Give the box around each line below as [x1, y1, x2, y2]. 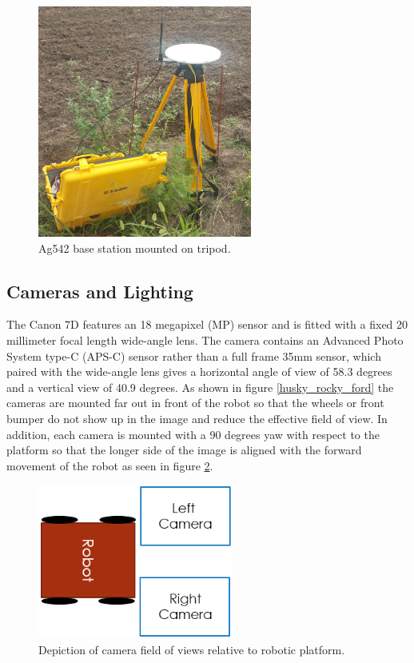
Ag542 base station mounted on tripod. [38, 239, 231, 256]
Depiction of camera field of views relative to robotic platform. [38, 641, 345, 657]
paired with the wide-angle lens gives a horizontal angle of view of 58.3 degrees [6, 363, 392, 380]
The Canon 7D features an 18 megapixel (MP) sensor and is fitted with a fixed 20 [6, 316, 408, 333]
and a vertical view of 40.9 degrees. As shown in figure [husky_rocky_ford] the [6, 378, 394, 395]
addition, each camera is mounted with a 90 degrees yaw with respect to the [6, 425, 380, 442]
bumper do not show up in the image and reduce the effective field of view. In [6, 409, 388, 426]
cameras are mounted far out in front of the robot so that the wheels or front [6, 394, 384, 411]
